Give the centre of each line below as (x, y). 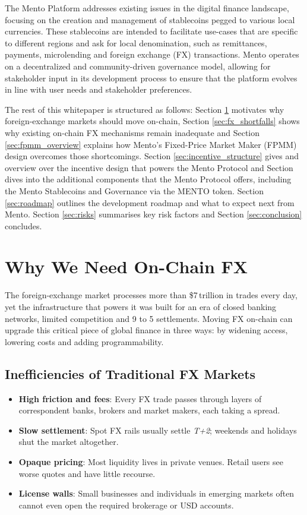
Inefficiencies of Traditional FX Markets (130, 373)
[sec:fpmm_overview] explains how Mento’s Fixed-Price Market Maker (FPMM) (151, 144)
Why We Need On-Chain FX (126, 266)
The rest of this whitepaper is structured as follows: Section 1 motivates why (145, 109)
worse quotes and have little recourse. (87, 473)
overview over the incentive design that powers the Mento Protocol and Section (149, 167)
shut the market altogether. (69, 442)
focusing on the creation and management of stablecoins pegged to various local (150, 19)
